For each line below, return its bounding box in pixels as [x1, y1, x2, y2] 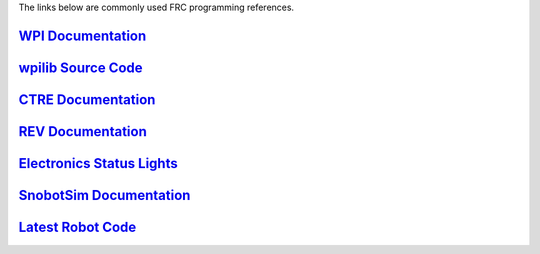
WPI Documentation [18, 27, 147, 44]
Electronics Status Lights [18, 155, 179, 172]
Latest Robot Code [18, 218, 137, 235]
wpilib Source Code [18, 59, 144, 76]
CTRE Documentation [18, 91, 156, 108]
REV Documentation [18, 123, 147, 140]
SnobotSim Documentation [18, 186, 191, 204]
